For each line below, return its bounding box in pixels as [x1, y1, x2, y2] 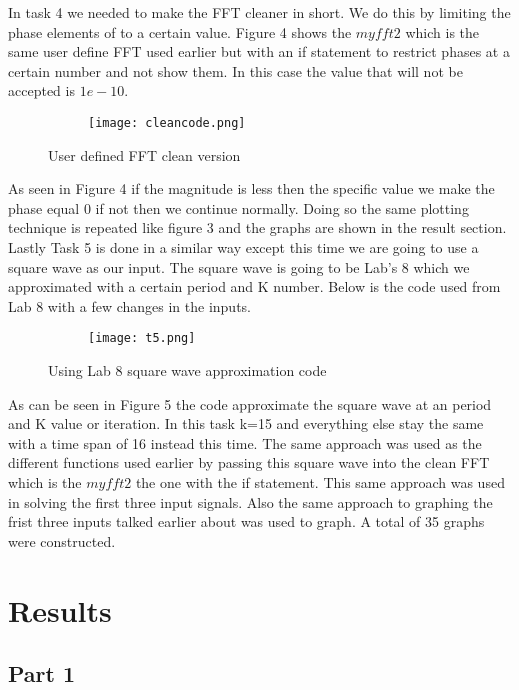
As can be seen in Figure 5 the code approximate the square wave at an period [8, 393, 492, 414]
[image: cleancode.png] [88, 115, 246, 130]
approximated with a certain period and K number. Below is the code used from [8, 276, 501, 297]
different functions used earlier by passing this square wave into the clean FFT [8, 452, 490, 473]
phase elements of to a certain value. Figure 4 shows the [8, 21, 352, 42]
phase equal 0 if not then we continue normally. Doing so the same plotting [8, 197, 469, 218]
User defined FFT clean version [48, 144, 241, 165]
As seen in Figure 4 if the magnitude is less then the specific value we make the [8, 178, 495, 199]
